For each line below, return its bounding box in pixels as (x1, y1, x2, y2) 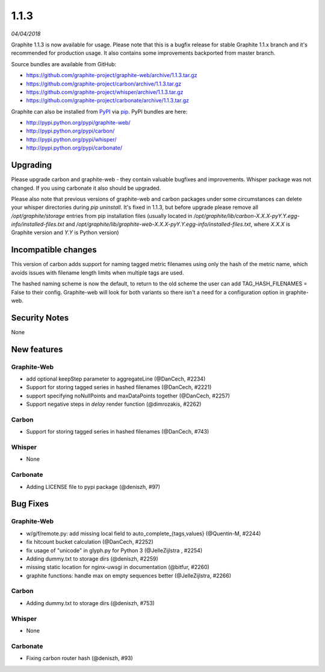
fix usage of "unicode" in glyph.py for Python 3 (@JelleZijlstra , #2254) (26, 547, 203, 554)
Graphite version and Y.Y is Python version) (11, 229, 120, 236)
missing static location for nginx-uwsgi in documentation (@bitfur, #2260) (26, 564, 210, 571)
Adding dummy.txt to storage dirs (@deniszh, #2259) (26, 555, 159, 562)
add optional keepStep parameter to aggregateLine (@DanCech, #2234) (26, 375, 206, 382)
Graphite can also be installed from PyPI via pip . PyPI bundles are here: (11, 108, 188, 115)
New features (11, 344, 63, 355)
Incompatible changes (11, 244, 97, 255)
